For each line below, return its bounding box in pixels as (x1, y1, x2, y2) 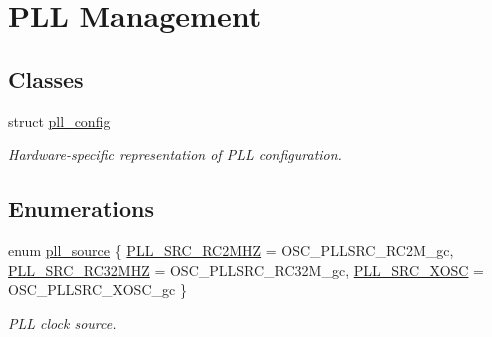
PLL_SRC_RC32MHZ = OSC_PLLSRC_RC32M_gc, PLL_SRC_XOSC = (8, 259, 485, 280)
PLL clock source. (8, 312, 117, 333)
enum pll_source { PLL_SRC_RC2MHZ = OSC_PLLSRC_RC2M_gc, (8, 239, 454, 260)
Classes (8, 63, 84, 94)
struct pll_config (8, 110, 111, 131)
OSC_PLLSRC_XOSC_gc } (8, 279, 187, 300)
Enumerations (8, 193, 155, 224)
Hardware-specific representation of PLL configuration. (8, 144, 342, 165)
